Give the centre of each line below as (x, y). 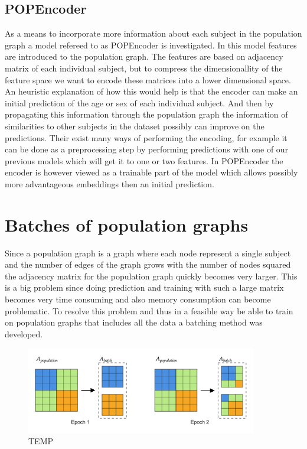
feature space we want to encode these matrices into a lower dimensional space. (148, 79)
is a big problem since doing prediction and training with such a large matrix (144, 287)
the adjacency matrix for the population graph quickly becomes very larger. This (151, 276)
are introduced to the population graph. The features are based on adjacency (144, 56)
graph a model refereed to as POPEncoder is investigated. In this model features (151, 45)
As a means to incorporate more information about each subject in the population (153, 33)
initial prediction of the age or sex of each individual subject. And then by (139, 103)
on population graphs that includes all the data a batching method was (134, 322)
